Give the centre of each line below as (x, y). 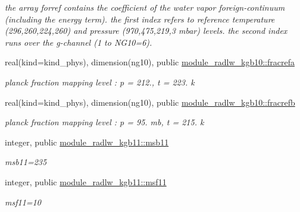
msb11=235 (26, 162)
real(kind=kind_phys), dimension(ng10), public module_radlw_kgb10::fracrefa (150, 62)
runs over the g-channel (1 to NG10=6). (79, 42)
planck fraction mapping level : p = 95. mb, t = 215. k (104, 122)
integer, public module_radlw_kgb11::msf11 (86, 181)
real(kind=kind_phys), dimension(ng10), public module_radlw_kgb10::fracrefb (150, 102)
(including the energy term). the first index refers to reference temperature (140, 19)
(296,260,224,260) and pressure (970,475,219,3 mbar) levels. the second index (146, 31)
